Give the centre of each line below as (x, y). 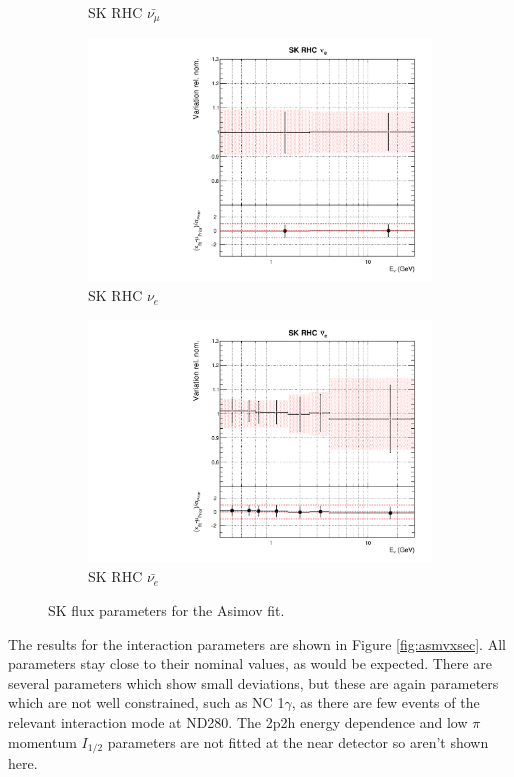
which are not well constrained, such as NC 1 (146, 702)
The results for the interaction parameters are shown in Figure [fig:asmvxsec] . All (257, 643)
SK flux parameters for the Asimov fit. (166, 610)
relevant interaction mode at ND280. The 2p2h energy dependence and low (238, 722)
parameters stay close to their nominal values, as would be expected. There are (250, 663)
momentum (42, 741)
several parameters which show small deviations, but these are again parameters (253, 682)
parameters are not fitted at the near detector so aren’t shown (298, 741)
